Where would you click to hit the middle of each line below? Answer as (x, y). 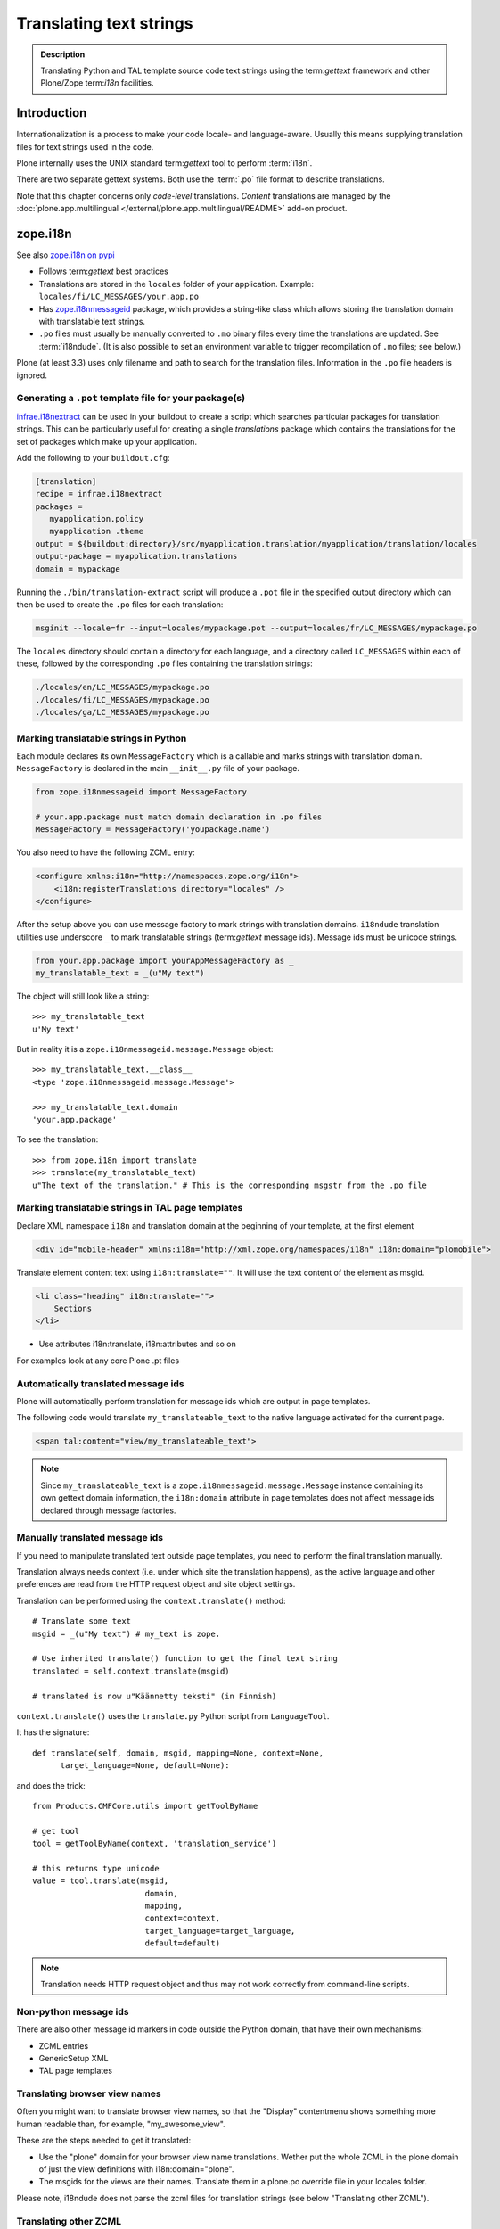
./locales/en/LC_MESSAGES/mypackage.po (122, 687)
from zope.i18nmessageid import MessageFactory (141, 792)
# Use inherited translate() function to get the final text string (185, 1659)
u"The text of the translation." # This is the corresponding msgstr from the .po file (230, 1185)
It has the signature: (53, 1732)
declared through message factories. (108, 1510)
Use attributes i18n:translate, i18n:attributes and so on (137, 1344)
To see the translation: (57, 1139)
